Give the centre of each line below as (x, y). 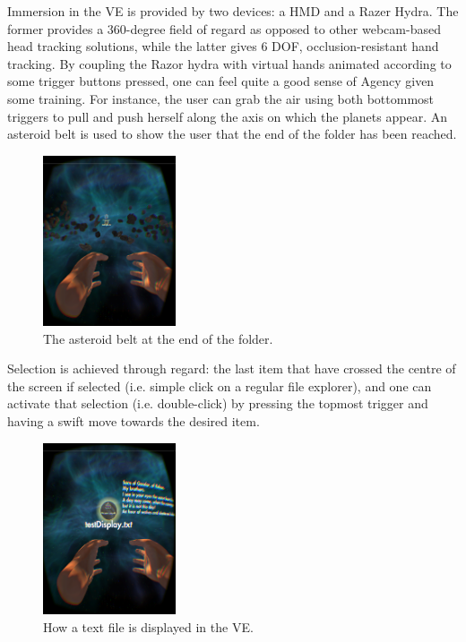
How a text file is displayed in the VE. (148, 626)
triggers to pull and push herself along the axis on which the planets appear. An (227, 116)
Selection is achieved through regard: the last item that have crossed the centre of (232, 368)
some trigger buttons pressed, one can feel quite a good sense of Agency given (221, 81)
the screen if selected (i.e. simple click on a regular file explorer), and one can (220, 385)
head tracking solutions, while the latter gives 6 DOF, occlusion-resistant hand (223, 46)
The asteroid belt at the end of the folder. (158, 338)
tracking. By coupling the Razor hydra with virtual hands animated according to (229, 63)
